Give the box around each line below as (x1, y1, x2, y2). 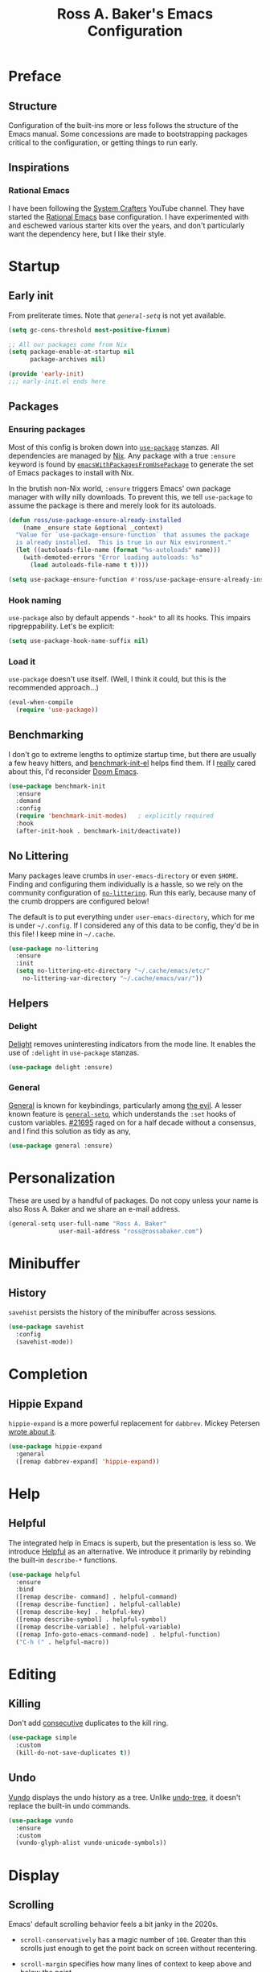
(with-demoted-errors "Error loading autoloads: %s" (22, 554, 203, 562)
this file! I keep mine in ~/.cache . (8, 928, 116, 938)
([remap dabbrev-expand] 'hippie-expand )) (15, 1457, 160, 1465)
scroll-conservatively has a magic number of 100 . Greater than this (19, 1935, 247, 1945)
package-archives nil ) (29, 356, 106, 364)
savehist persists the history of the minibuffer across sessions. (8, 1307, 217, 1317)
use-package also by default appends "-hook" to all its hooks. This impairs (8, 612, 252, 622)
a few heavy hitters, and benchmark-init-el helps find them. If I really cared (8, 758, 256, 768)
